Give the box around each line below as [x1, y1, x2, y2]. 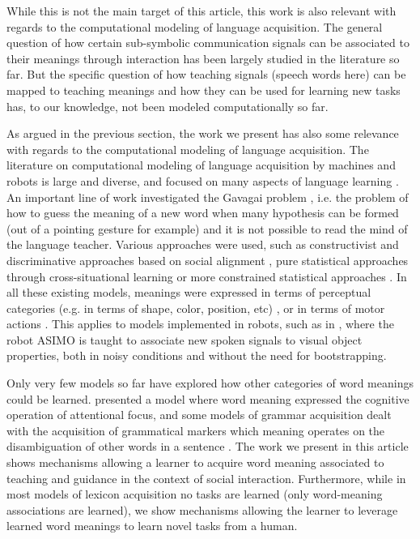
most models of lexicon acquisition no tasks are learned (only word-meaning [6, 486, 383, 503]
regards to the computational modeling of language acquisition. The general [6, 18, 383, 35]
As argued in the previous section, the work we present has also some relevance [6, 125, 399, 142]
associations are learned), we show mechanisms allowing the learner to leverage [6, 501, 398, 518]
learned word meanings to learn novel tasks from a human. [6, 517, 298, 534]
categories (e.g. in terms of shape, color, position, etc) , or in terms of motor [6, 299, 385, 316]
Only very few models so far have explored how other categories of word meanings [6, 374, 414, 391]
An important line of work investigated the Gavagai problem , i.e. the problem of [6, 188, 409, 205]
